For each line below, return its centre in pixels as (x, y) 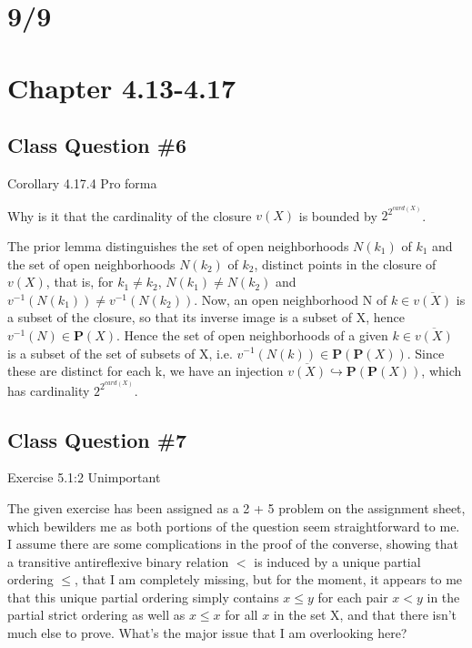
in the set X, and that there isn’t (365, 615)
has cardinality (49, 390)
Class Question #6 (97, 145)
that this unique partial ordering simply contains (143, 597)
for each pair (353, 597)
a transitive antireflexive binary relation (118, 561)
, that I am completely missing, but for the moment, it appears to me (268, 579)
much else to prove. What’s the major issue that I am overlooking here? (207, 633)
